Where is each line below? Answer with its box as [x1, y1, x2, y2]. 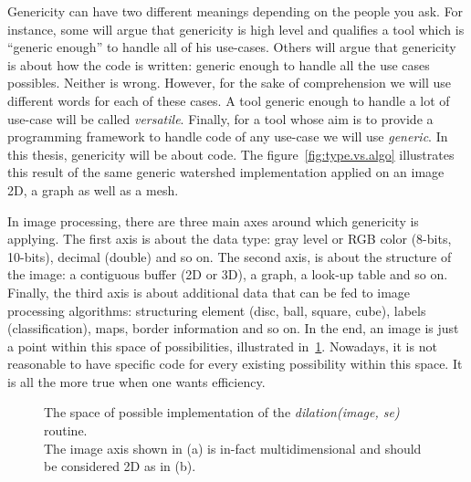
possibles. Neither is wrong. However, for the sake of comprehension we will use [7, 73, 452, 92]
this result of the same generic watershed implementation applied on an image [7, 162, 445, 182]
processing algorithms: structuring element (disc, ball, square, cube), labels [7, 300, 426, 320]
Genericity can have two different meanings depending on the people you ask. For [7, 2, 464, 20]
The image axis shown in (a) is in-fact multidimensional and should [44, 438, 422, 457]
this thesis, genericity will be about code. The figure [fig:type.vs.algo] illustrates [7, 144, 455, 163]
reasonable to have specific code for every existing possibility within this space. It [7, 354, 463, 373]
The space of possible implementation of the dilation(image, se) [44, 403, 400, 422]
